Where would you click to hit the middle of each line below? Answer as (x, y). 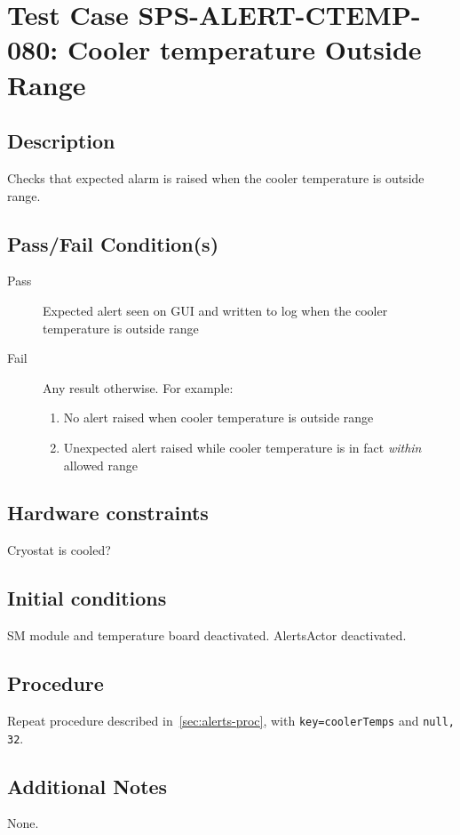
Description (61, 141)
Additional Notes (87, 786)
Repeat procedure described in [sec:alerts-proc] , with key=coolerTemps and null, (231, 720)
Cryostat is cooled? (59, 550)
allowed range (101, 465)
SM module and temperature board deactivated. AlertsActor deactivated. (207, 635)
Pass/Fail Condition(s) (113, 243)
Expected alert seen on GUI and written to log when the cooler (215, 310)
